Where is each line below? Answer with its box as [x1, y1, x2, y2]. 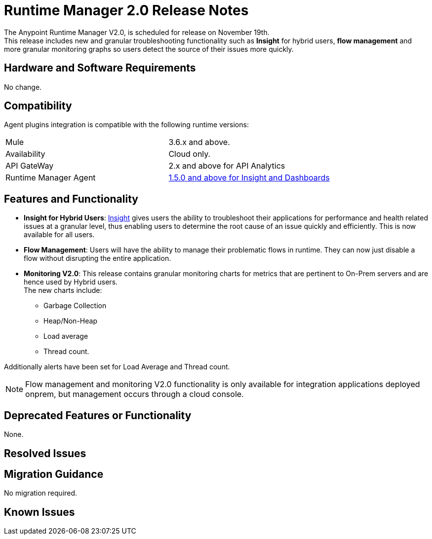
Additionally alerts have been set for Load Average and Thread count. [4, 362, 230, 371]
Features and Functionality [4, 192, 138, 205]
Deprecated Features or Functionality [4, 409, 192, 422]
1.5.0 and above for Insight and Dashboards [168, 173, 330, 183]
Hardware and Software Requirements [4, 62, 196, 74]
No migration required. [4, 489, 78, 498]
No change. [4, 82, 42, 91]
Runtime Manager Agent [5, 173, 96, 183]
